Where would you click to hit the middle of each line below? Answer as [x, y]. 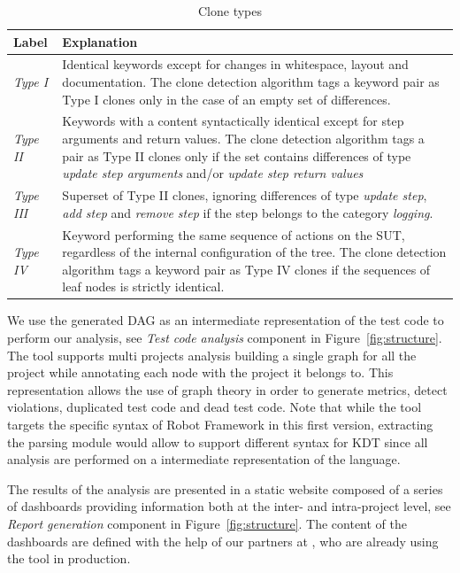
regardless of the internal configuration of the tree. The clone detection [254, 252]
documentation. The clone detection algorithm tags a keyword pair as [251, 82]
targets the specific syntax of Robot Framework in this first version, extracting [220, 424]
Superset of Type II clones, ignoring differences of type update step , [245, 195]
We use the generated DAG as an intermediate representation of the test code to [226, 320]
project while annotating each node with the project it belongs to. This [200, 372]
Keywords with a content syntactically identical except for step [233, 121]
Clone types [230, 11]
